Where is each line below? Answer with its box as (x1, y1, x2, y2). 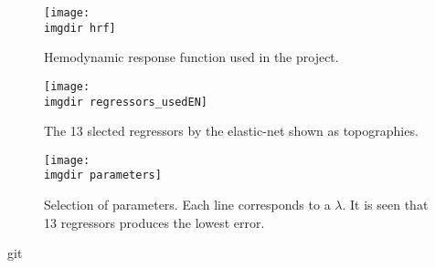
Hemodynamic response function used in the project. (44, 47, 339, 67)
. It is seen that (342, 195, 429, 214)
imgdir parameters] (44, 169, 162, 182)
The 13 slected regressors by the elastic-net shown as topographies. (44, 121, 419, 140)
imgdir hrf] (44, 21, 116, 35)
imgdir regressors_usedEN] (44, 95, 207, 108)
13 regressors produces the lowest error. (44, 212, 265, 232)
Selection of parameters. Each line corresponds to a (44, 195, 331, 214)
